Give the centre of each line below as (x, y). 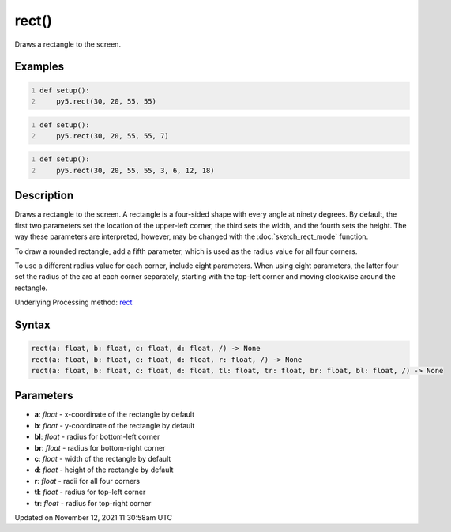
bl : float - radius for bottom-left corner (97, 437)
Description (44, 196)
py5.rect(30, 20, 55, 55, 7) (113, 136)
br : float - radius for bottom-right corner (100, 447)
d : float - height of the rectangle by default (104, 470)
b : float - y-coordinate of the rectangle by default (115, 425)
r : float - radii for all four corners (87, 481)
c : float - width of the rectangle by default (103, 458)
